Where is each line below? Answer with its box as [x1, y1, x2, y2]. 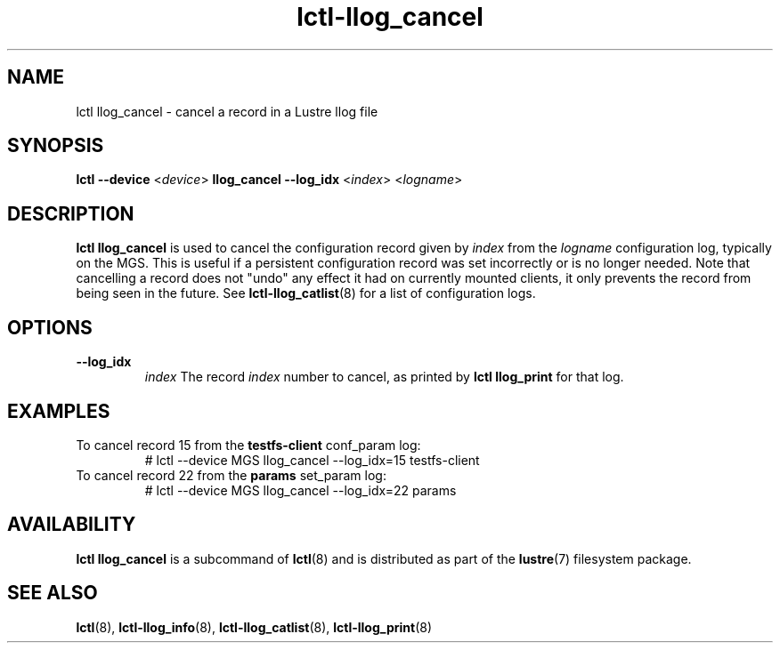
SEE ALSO [7, 582, 98, 605]
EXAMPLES [7, 399, 110, 422]
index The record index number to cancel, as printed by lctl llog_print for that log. [144, 369, 624, 385]
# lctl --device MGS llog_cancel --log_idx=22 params [144, 482, 457, 498]
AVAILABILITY [7, 513, 136, 536]
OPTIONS [7, 316, 93, 339]
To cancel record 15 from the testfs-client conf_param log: [76, 437, 421, 453]
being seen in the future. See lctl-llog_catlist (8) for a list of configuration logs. [76, 285, 536, 301]
